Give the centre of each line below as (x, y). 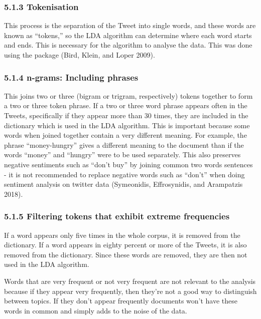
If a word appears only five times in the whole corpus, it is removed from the (122, 235)
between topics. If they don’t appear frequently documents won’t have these (121, 301)
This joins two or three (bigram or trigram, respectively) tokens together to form (128, 95)
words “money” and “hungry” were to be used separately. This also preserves (122, 154)
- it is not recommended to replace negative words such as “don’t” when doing (124, 174)
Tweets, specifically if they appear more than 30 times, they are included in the (126, 115)
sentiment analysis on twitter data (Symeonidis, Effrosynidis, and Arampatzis (123, 184)
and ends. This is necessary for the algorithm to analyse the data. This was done (128, 45)
